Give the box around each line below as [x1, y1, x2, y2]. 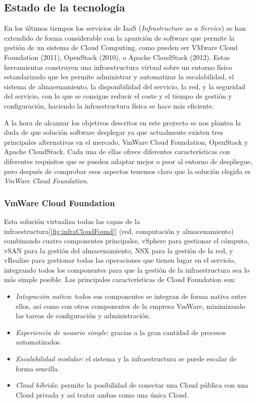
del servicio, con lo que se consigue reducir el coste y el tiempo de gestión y [4, 91, 232, 101]
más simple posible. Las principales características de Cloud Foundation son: [4, 274, 236, 285]
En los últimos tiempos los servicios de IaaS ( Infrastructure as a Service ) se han [4, 23, 246, 33]
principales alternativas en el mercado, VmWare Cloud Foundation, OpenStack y [4, 136, 248, 147]
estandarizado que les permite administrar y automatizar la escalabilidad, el [4, 71, 234, 82]
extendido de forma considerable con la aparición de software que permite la [4, 32, 235, 43]
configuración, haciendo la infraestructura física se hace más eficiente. [4, 100, 214, 111]
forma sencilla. [15, 363, 60, 373]
